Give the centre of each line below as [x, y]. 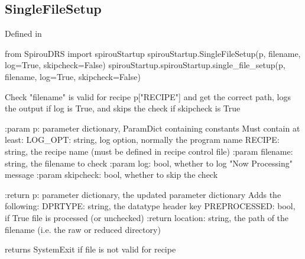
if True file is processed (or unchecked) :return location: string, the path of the [147, 217]
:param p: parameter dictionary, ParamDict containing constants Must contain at [152, 128]
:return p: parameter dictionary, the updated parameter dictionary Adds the [143, 194]
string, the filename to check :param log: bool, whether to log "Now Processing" [149, 163]
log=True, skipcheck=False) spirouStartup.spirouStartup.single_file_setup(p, [145, 65]
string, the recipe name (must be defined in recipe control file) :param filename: [149, 151]
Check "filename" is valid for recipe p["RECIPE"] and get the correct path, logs [148, 96]
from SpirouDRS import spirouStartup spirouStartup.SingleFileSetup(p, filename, [153, 53]
